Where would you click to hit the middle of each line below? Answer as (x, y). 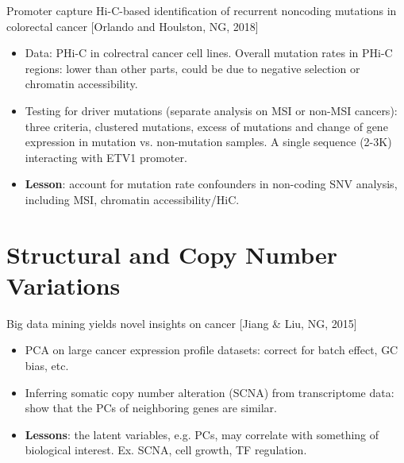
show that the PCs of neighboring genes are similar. (151, 408)
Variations (63, 285)
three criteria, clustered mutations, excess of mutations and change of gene (206, 126)
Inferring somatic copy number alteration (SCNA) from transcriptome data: (210, 392)
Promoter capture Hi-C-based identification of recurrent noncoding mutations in (202, 10)
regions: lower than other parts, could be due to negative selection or (192, 68)
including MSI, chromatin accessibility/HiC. (132, 199)
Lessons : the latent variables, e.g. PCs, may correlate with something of (202, 434)
